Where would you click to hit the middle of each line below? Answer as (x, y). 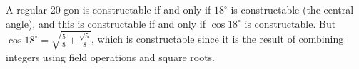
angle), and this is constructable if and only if (106, 23)
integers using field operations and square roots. (111, 57)
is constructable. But (290, 23)
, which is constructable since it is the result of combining (218, 39)
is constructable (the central (292, 9)
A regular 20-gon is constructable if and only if (108, 9)
